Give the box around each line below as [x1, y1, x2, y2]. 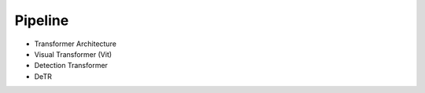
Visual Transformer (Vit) [34, 49, 113, 59]
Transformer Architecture [34, 39, 117, 48]
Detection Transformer [34, 61, 108, 70]
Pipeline [14, 12, 69, 29]
